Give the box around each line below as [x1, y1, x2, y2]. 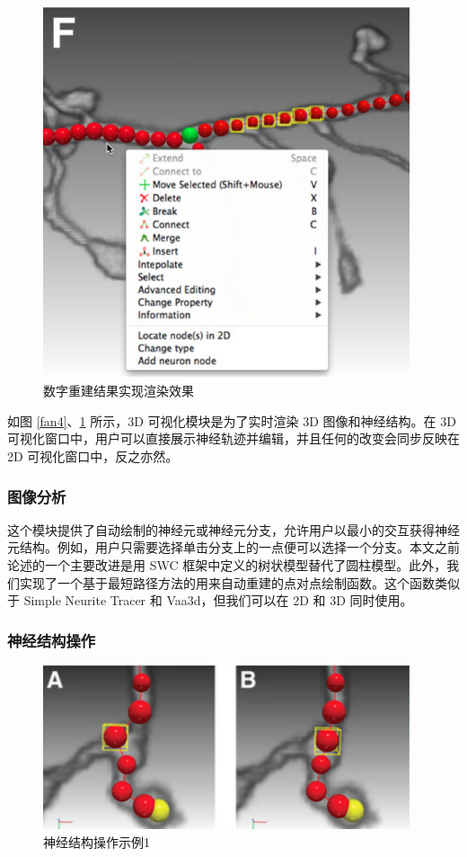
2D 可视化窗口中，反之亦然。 [7, 447, 179, 466]
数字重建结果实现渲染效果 [43, 381, 194, 400]
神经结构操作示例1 [43, 832, 150, 851]
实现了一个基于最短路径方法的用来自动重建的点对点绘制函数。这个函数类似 [19, 573, 460, 592]
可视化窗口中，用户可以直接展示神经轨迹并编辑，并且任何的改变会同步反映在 [7, 429, 460, 448]
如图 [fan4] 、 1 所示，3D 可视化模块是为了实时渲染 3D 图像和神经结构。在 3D [7, 411, 456, 430]
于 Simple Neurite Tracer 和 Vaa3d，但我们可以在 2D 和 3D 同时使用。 [7, 591, 413, 610]
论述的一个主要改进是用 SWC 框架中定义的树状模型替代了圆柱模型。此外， [7, 556, 447, 575]
